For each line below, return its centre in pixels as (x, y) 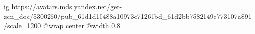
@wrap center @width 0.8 (82, 25)
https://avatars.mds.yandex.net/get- (67, 6)
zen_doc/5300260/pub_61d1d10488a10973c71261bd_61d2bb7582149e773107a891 (128, 16)
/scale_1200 (23, 25)
